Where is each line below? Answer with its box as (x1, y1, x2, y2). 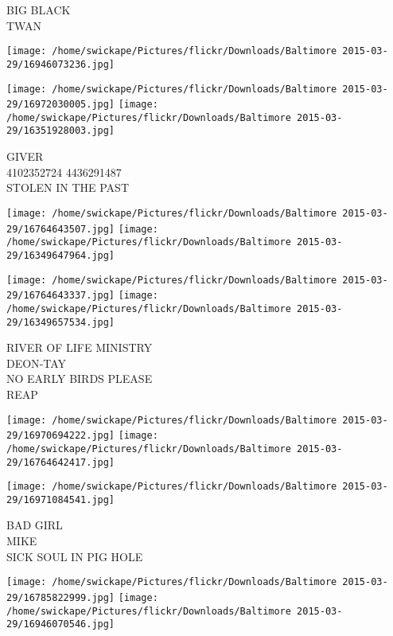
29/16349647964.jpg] (6, 249, 115, 261)
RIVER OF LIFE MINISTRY (6, 339, 153, 356)
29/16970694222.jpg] (6, 430, 115, 442)
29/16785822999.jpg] (6, 591, 115, 603)
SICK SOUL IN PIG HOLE (6, 548, 143, 564)
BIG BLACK (6, 2, 71, 18)
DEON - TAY (6, 354, 67, 371)
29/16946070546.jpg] (6, 618, 115, 630)
